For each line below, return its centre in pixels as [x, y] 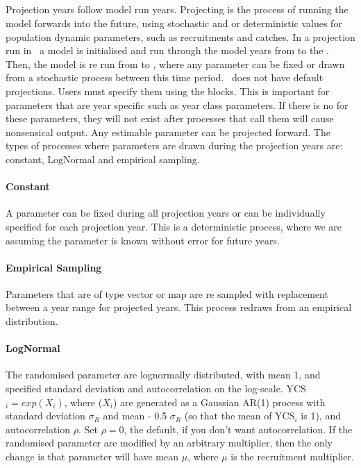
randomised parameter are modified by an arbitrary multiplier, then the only [169, 443]
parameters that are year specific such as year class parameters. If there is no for [177, 105]
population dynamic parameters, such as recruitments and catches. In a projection [180, 36]
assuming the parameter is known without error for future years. [143, 240]
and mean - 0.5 [135, 416]
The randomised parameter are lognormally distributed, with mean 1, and [163, 375]
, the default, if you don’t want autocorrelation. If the [238, 429]
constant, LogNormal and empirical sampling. [103, 159]
